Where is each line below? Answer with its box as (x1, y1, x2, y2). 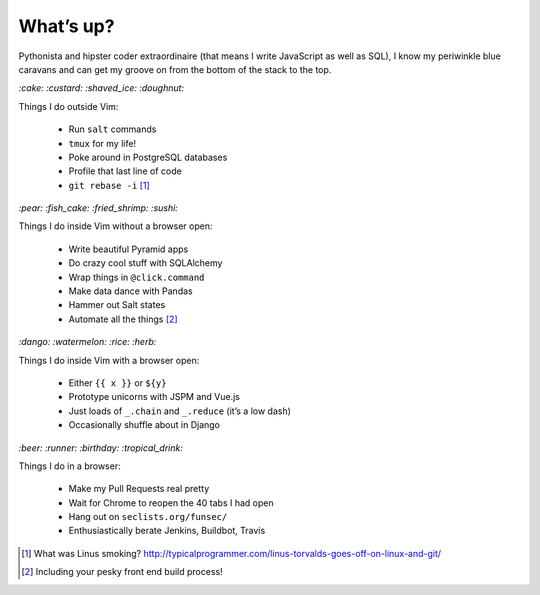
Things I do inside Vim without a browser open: (18, 220, 213, 232)
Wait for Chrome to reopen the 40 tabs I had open (68, 496, 274, 509)
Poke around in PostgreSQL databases (68, 151, 228, 163)
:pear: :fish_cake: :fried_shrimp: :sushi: (18, 202, 179, 214)
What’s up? (18, 15, 115, 37)
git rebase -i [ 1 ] (68, 179, 150, 191)
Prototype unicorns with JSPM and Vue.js (68, 391, 240, 403)
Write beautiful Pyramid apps (68, 243, 189, 255)
